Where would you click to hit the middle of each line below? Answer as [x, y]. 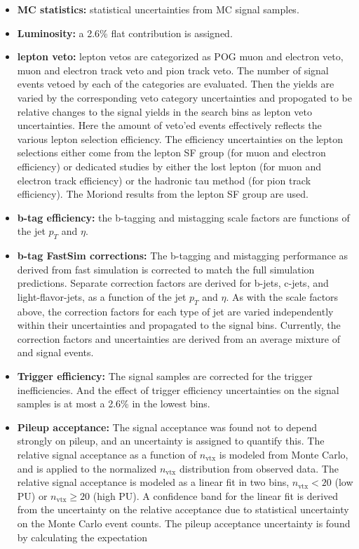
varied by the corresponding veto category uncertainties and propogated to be [184, 97]
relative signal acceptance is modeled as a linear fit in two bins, [153, 482]
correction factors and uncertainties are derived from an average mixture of [178, 338]
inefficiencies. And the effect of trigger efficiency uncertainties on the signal [178, 389]
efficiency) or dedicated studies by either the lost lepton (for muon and [169, 166]
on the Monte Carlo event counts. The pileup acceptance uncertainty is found [184, 523]
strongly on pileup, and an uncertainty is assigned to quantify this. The [171, 441]
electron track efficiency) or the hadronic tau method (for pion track [164, 180]
